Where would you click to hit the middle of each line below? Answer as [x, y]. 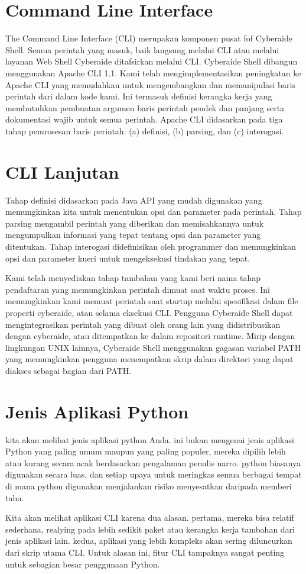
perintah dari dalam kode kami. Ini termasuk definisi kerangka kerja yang [139, 96]
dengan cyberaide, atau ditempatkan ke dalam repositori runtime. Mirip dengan [150, 336]
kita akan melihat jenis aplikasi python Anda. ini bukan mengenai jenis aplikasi [150, 439]
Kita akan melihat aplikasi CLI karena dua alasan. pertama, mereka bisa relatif [150, 517]
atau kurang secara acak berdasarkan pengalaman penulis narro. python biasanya [153, 462]
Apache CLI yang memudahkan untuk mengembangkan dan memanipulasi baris [150, 84]
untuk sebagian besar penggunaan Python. [83, 564]
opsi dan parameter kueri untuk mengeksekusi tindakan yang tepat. [128, 258]
